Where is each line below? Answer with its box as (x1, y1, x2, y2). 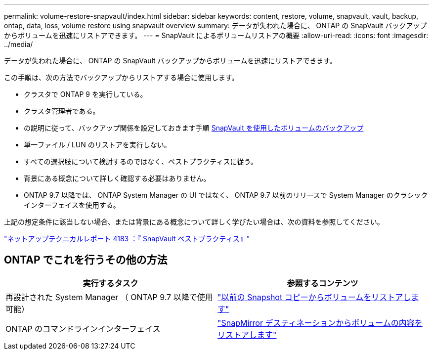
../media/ (4, 40, 33, 48)
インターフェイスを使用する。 (24, 201, 120, 209)
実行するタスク (83, 278, 138, 288)
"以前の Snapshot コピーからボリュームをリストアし (217, 292, 411, 302)
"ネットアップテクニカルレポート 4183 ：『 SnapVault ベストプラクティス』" (4, 234, 250, 243)
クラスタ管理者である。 (24, 107, 100, 115)
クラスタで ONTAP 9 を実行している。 (24, 90, 147, 98)
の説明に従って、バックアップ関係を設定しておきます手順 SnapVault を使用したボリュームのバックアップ (24, 124, 364, 132)
